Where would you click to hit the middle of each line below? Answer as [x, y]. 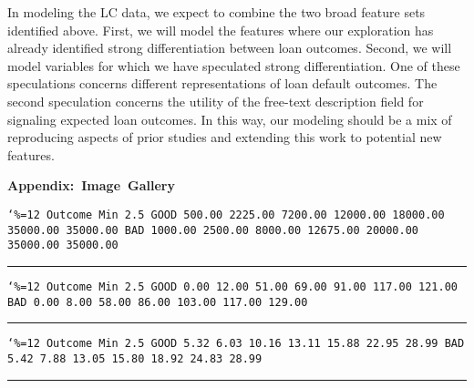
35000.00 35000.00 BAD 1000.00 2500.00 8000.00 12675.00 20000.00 [213, 230]
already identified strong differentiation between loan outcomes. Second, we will [230, 48]
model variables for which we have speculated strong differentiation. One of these [234, 65]
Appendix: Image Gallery [92, 185]
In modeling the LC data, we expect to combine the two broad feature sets [216, 12]
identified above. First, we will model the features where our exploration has [221, 30]
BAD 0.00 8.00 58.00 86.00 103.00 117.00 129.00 [158, 302]
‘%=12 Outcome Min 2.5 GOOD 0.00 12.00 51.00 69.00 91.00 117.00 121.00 [232, 286]
